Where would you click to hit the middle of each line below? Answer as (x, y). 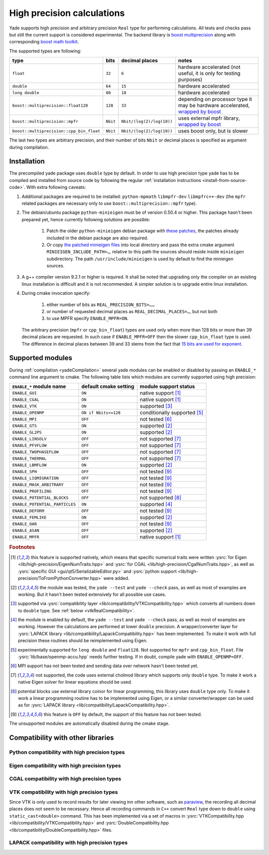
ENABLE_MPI (25, 419)
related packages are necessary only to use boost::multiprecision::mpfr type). (109, 203)
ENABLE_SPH (25, 471)
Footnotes (22, 547)
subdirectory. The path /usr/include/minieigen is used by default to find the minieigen (140, 259)
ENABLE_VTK (25, 406)
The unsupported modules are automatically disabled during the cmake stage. (89, 723)
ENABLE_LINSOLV (29, 439)
